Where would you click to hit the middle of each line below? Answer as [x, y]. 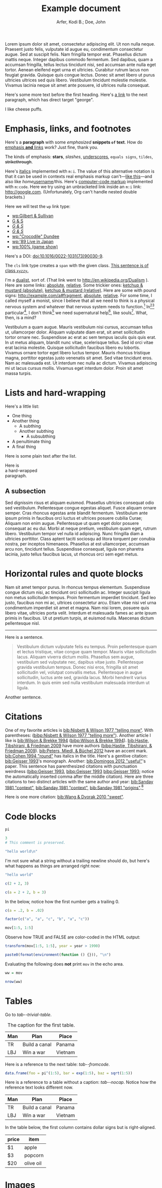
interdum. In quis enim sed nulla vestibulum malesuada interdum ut [83, 682]
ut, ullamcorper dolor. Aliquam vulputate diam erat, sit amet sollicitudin [75, 332]
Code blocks [31, 816]
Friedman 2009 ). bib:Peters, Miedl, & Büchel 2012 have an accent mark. [76, 751]
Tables [19, 1001]
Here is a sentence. [24, 637]
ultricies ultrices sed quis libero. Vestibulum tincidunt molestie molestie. [76, 80]
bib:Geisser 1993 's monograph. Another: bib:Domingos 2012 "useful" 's [75, 761]
